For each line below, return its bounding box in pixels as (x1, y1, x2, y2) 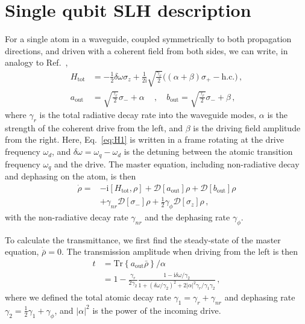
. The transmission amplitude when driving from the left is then (61, 245, 298, 258)
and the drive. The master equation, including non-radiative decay (54, 157, 300, 170)
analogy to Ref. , (5, 56, 68, 69)
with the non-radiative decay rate (5, 210, 128, 223)
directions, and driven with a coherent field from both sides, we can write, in (5, 44, 288, 57)
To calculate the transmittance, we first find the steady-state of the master (5, 233, 281, 246)
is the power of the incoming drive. (92, 304, 221, 316)
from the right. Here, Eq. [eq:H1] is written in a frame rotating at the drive (5, 133, 284, 146)
